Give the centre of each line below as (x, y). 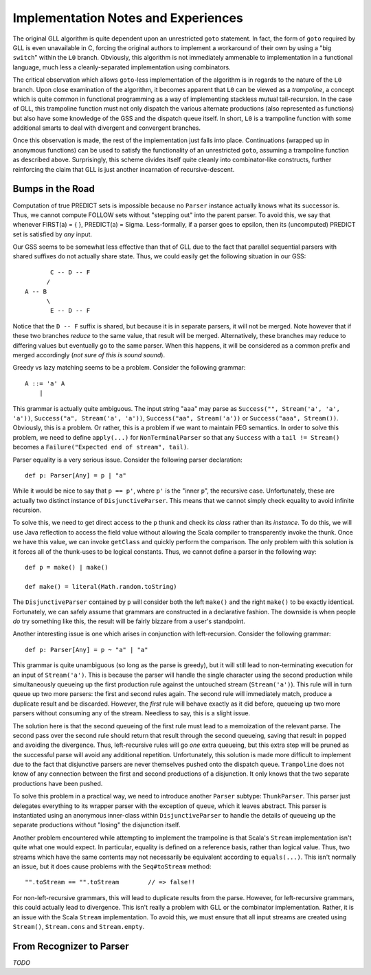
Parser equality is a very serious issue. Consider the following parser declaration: (128, 460)
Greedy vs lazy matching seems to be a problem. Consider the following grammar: (129, 368)
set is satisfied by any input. (53, 234)
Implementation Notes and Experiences (128, 18)
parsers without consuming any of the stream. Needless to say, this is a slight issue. (132, 713)
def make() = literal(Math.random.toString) (101, 586)
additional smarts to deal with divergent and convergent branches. (107, 128)
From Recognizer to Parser (71, 946)
